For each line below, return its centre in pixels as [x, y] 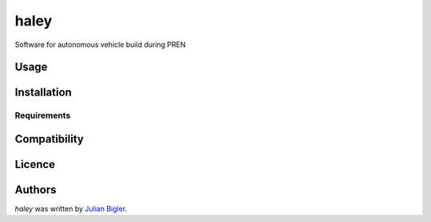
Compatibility [49, 139]
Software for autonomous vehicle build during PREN [101, 45]
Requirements [43, 115]
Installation [43, 93]
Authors [36, 190]
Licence [35, 164]
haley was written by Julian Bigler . [71, 209]
